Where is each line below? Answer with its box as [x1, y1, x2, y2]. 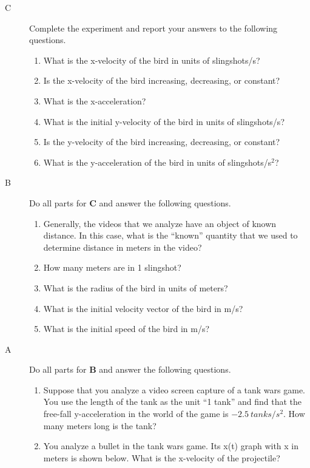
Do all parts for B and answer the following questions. [29, 363, 231, 376]
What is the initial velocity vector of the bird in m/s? [43, 302, 243, 314]
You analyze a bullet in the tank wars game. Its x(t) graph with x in [43, 439, 299, 452]
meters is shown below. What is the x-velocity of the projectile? [43, 451, 280, 464]
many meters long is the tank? [43, 419, 157, 432]
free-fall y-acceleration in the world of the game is [43, 407, 229, 420]
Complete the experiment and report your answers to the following [29, 21, 278, 34]
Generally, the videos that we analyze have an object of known [43, 217, 277, 229]
